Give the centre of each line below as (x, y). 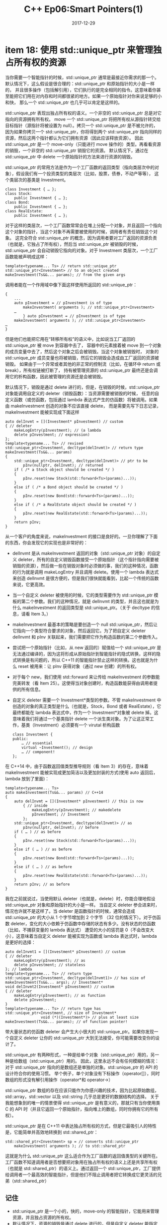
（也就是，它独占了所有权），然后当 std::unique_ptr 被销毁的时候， (73, 244)
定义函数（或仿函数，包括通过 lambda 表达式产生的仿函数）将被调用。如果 (82, 399)
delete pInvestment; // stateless (50, 965)
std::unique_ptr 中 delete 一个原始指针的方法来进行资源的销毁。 (70, 156)
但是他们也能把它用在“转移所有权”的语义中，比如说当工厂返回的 (70, 339)
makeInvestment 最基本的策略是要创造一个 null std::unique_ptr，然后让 (85, 624)
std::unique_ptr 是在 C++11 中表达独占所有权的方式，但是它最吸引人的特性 (81, 1126)
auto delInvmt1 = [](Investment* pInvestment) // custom (65, 952)
